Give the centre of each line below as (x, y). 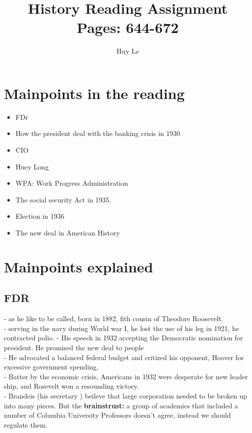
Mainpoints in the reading (94, 93)
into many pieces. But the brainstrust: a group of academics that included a (121, 405)
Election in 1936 (40, 216)
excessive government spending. (51, 367)
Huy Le (128, 51)
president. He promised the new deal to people (74, 347)
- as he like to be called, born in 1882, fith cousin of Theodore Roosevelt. (114, 318)
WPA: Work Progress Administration (72, 183)
